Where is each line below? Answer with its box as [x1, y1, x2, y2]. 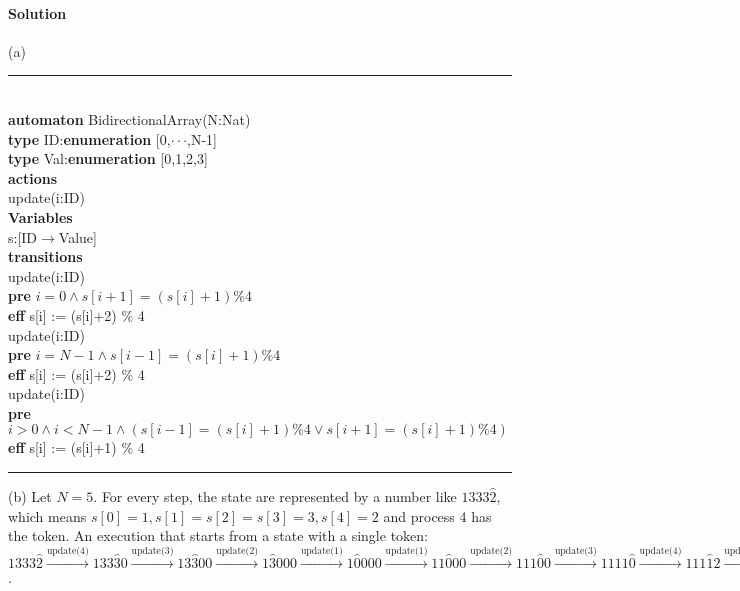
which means [8, 505, 87, 526]
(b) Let [8, 486, 52, 507]
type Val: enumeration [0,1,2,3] [8, 148, 208, 169]
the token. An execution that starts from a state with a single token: [8, 525, 428, 546]
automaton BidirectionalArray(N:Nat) [8, 108, 251, 129]
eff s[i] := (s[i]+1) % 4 [8, 437, 145, 458]
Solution [8, 2, 67, 23]
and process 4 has [383, 505, 492, 526]
